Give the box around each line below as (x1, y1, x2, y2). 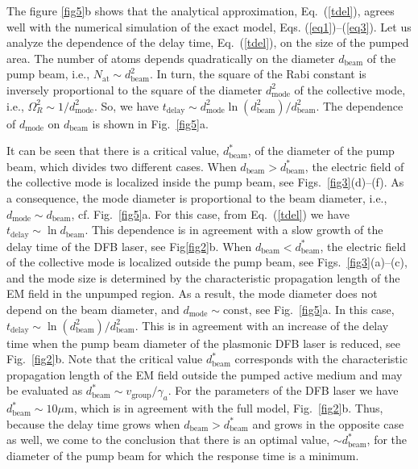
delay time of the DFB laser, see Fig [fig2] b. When (6, 237, 252, 254)
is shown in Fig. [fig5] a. (92, 115, 209, 132)
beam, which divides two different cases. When (6, 157, 237, 174)
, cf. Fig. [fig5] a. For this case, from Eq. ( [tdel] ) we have (71, 205, 350, 222)
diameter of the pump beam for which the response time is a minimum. (6, 446, 359, 463)
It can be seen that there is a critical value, (6, 142, 220, 159)
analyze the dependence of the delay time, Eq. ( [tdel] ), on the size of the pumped (6, 34, 409, 51)
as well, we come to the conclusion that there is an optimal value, (6, 431, 330, 448)
